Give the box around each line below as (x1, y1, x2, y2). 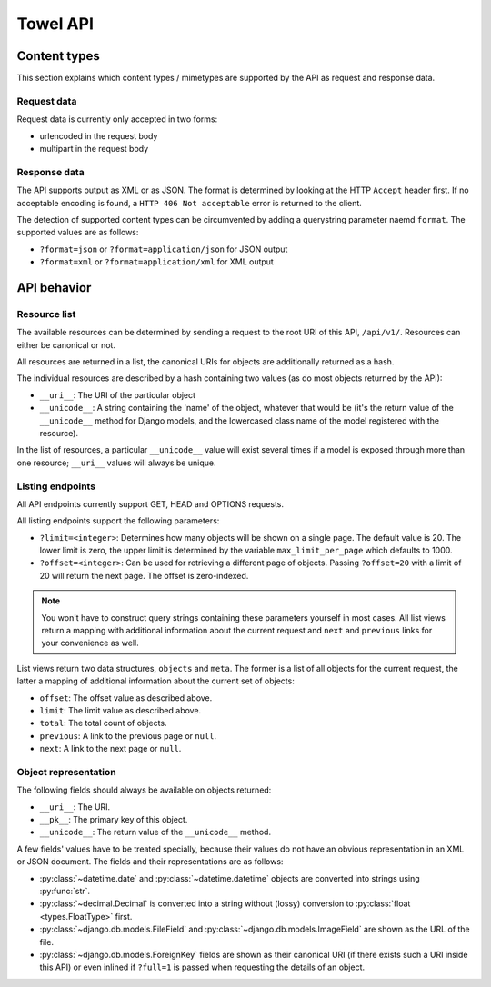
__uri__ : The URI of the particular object (39, 389, 195, 400)
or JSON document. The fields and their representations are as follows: (16, 856, 284, 867)
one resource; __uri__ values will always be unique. (16, 457, 216, 468)
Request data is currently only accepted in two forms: (16, 114, 218, 125)
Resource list (16, 307, 76, 320)
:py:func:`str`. (39, 886, 91, 897)
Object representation (16, 765, 117, 778)
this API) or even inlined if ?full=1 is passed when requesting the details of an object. (39, 962, 366, 972)
